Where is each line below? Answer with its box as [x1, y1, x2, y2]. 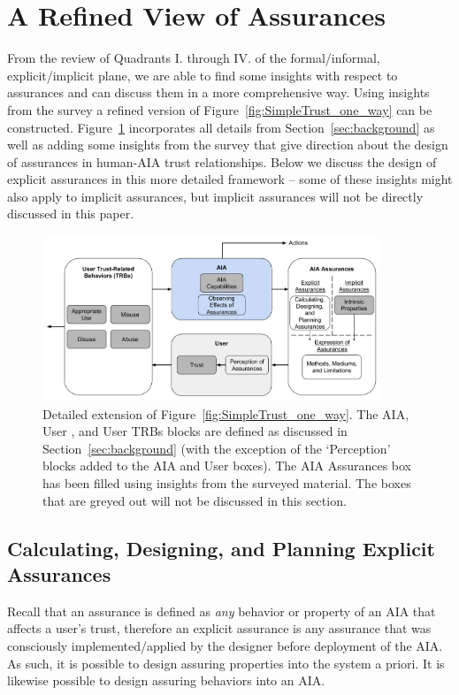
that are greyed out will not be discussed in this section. [42, 491, 347, 509]
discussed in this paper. [7, 204, 134, 223]
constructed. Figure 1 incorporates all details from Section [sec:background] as [7, 118, 435, 136]
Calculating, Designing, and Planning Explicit [7, 534, 435, 561]
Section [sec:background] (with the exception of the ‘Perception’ [42, 439, 391, 457]
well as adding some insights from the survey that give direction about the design [7, 135, 448, 154]
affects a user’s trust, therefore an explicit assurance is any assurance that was [7, 619, 432, 638]
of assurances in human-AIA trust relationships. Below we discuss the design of [7, 152, 437, 171]
